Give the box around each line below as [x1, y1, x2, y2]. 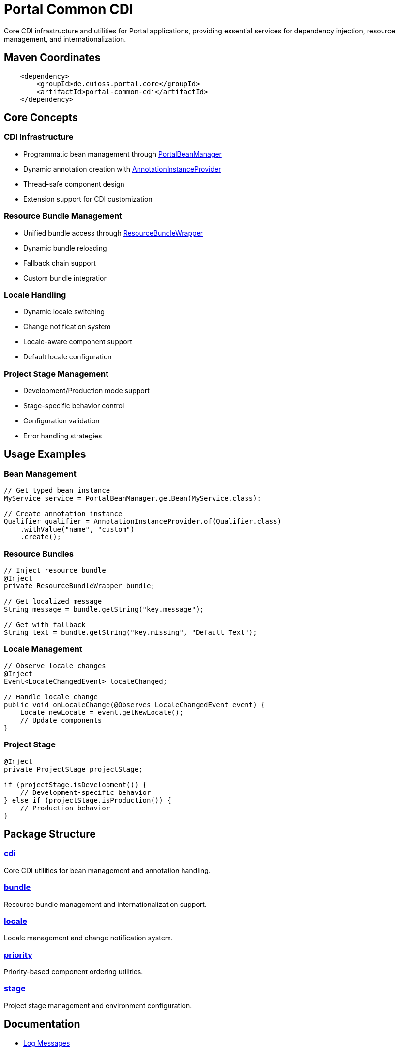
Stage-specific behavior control [23, 402, 124, 410]
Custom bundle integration [23, 274, 108, 282]
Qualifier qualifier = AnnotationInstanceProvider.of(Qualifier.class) [4, 517, 282, 526]
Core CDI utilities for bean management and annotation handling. [4, 866, 211, 874]
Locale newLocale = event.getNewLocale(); [20, 708, 184, 716]
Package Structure [4, 827, 96, 840]
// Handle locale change [4, 693, 98, 701]
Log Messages [23, 1038, 70, 1047]
